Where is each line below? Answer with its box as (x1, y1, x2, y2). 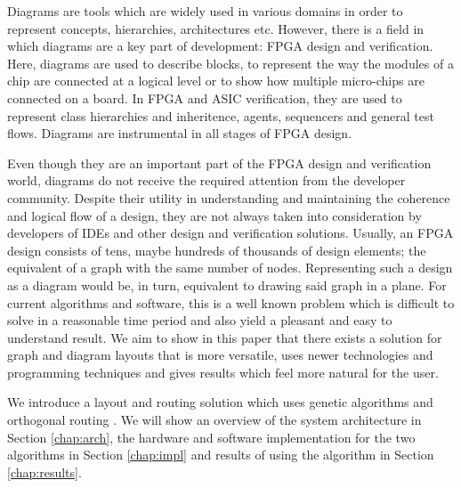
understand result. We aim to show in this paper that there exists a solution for (7, 328, 442, 346)
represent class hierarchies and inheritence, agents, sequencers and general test (7, 106, 434, 125)
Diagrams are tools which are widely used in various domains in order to (7, 2, 403, 20)
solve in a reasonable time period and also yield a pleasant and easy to (7, 311, 392, 329)
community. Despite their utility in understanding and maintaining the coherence (7, 188, 450, 207)
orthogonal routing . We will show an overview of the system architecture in (7, 411, 422, 429)
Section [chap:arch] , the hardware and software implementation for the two (7, 427, 416, 446)
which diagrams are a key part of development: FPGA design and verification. (7, 37, 433, 55)
